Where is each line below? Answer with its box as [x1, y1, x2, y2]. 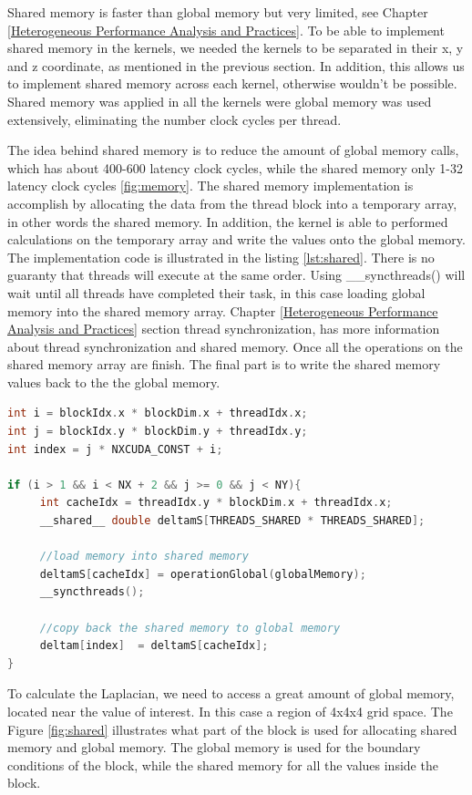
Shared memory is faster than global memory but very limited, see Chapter [7, 3, 428, 21]
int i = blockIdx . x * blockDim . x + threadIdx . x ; [7, 407, 308, 420]
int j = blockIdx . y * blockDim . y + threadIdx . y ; [7, 425, 308, 439]
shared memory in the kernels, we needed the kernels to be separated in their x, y [7, 38, 464, 57]
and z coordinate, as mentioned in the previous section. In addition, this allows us [7, 56, 465, 75]
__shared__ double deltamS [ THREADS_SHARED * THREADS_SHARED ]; [39, 514, 426, 528]
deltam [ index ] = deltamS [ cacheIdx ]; [39, 639, 269, 653]
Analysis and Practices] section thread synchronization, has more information [7, 319, 440, 338]
